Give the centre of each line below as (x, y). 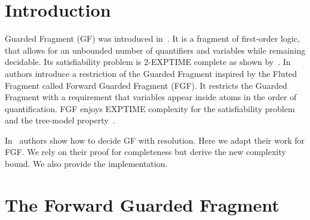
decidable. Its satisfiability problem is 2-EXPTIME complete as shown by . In (148, 62)
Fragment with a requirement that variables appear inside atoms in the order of (151, 97)
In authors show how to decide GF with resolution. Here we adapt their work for (155, 140)
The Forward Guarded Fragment (142, 204)
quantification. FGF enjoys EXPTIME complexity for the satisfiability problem (150, 108)
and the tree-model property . (60, 120)
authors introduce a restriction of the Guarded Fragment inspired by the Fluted (151, 73)
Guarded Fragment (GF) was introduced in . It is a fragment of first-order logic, (152, 38)
